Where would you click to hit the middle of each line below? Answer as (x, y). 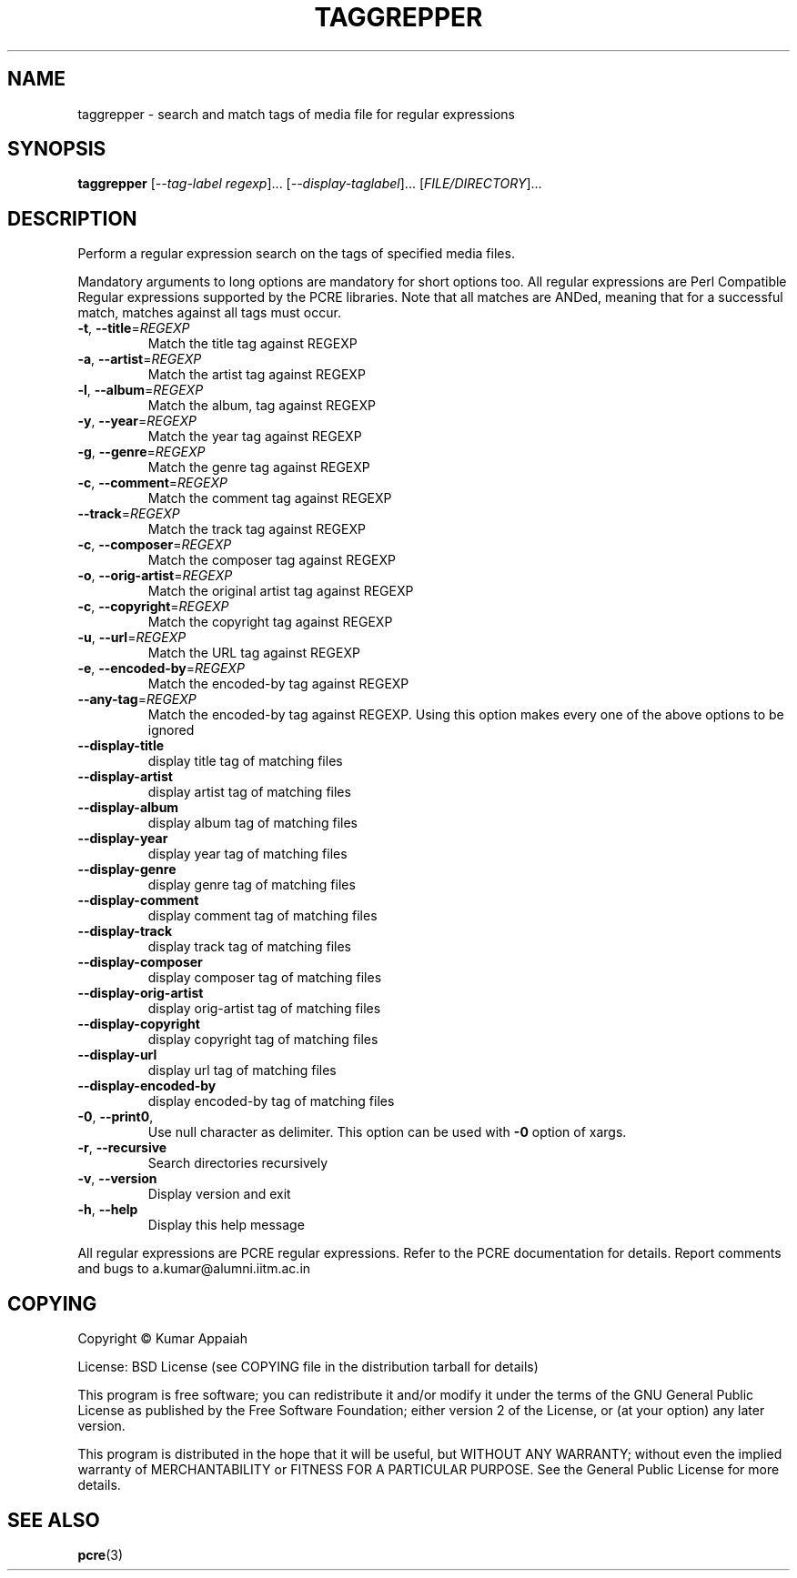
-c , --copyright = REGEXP (153, 607)
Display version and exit (219, 1194)
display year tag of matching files (247, 854)
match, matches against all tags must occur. (209, 313)
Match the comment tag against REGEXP (270, 498)
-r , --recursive (122, 1148)
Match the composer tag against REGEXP (272, 560)
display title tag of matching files (245, 761)
